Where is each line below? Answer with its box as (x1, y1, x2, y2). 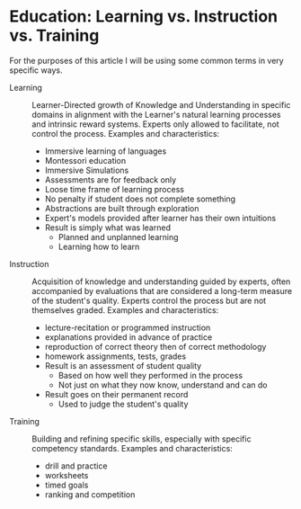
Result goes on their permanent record (44, 388, 189, 399)
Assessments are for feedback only (44, 174, 177, 185)
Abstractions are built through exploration (44, 202, 199, 213)
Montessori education (44, 155, 127, 165)
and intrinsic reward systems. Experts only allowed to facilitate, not (31, 119, 280, 129)
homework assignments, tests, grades (44, 351, 187, 362)
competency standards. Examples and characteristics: (31, 442, 234, 453)
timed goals (44, 479, 89, 490)
